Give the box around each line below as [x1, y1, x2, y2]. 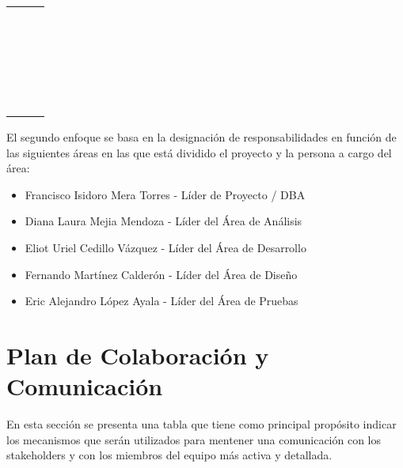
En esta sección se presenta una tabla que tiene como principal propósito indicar [6, 416, 397, 432]
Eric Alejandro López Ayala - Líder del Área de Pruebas [25, 292, 298, 309]
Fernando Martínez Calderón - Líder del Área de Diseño [25, 266, 298, 282]
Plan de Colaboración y [6, 338, 269, 371]
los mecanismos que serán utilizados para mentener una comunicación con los [6, 431, 382, 447]
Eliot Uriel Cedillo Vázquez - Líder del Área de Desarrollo [25, 239, 306, 255]
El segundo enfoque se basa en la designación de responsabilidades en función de [6, 129, 397, 145]
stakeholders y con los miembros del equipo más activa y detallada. [6, 447, 333, 463]
